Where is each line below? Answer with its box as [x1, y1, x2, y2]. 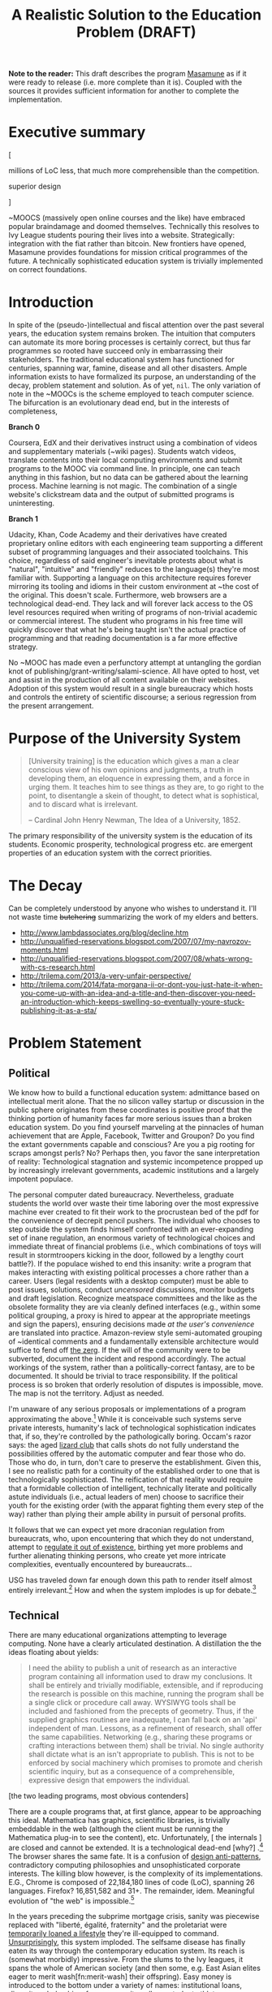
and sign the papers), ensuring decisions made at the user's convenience [8, 1319, 255, 1329]
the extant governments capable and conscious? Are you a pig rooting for [8, 1139, 255, 1149]
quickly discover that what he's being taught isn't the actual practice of [8, 625, 246, 634]
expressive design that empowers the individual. [28, 1775, 191, 1785]
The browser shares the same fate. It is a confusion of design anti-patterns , [8, 1851, 261, 1861]
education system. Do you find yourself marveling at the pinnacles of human [8, 1122, 264, 1132]
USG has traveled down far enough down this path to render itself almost [8, 1574, 253, 1585]
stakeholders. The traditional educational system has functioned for [8, 355, 235, 365]
